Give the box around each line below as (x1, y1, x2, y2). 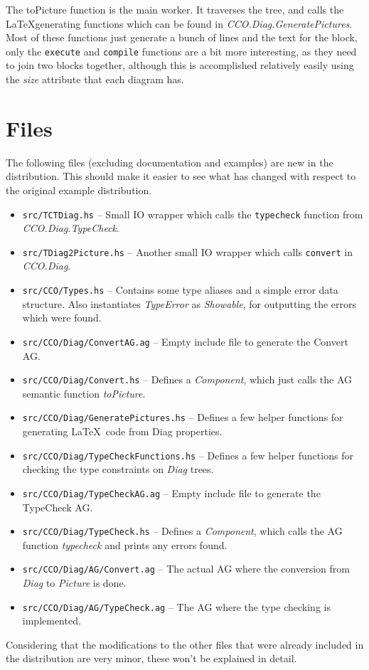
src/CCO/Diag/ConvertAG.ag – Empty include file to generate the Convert (22, 334, 348, 349)
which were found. (22, 310, 102, 325)
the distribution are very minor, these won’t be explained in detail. (6, 651, 297, 666)
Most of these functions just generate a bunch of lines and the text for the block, (6, 30, 358, 45)
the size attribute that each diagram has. (6, 72, 184, 87)
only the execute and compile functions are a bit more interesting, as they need (6, 43, 357, 58)
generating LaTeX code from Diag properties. (22, 424, 223, 439)
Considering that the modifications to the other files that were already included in (6, 637, 364, 652)
